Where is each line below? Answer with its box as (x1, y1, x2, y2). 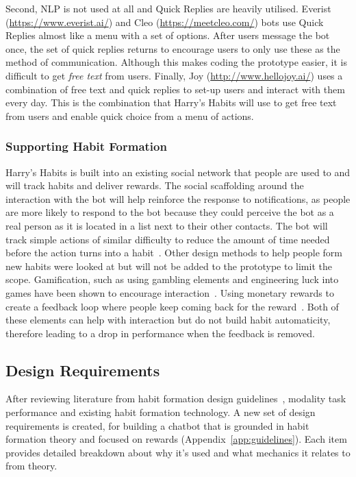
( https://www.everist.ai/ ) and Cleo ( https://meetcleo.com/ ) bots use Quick (5, 14, 324, 29)
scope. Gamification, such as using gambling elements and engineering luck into (5, 272, 339, 286)
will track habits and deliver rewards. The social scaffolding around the (5, 178, 304, 193)
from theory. (5, 458, 58, 473)
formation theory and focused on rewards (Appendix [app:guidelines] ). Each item (5, 432, 347, 446)
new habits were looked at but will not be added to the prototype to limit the (5, 258, 332, 273)
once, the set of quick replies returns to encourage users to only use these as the (5, 41, 340, 56)
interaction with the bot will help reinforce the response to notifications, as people (5, 191, 351, 206)
